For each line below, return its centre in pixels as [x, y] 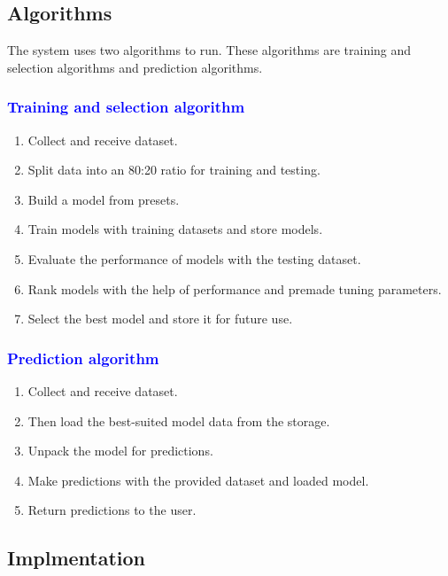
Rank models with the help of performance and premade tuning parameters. [235, 288]
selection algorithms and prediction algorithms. [135, 67]
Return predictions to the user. [112, 510]
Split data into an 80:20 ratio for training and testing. [174, 170]
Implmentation [77, 558]
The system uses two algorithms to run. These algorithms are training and [209, 50]
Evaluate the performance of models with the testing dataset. [194, 258]
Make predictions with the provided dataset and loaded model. [198, 480]
